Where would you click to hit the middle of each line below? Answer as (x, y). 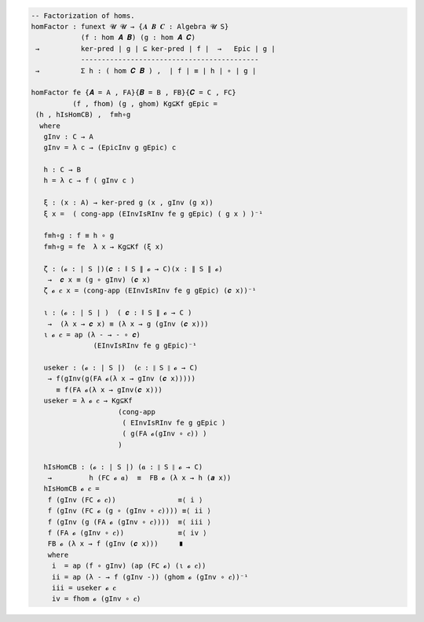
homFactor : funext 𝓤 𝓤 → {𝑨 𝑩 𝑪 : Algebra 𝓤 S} (130, 26)
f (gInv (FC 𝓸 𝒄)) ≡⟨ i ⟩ (125, 500)
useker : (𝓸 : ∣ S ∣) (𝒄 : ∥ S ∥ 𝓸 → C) (121, 368)
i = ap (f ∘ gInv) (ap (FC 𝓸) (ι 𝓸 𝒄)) (129, 566)
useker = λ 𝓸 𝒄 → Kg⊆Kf (88, 401)
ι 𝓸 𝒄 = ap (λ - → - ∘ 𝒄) (92, 335)
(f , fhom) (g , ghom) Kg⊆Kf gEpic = (144, 103)
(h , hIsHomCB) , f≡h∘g (83, 115)
